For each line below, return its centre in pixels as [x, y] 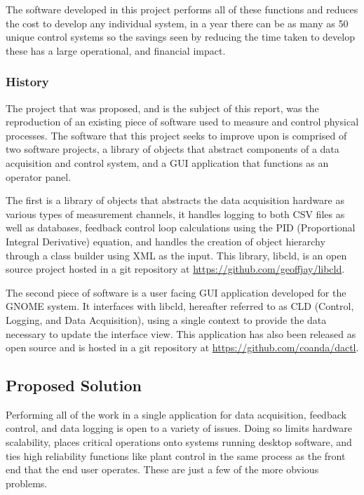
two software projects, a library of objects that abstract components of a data [173, 149]
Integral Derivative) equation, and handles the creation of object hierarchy [166, 241]
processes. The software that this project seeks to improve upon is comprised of [176, 135]
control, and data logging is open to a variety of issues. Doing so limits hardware [179, 428]
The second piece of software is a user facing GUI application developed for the [176, 292]
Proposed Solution [74, 385]
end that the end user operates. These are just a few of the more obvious [162, 469]
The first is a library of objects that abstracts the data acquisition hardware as [175, 200]
